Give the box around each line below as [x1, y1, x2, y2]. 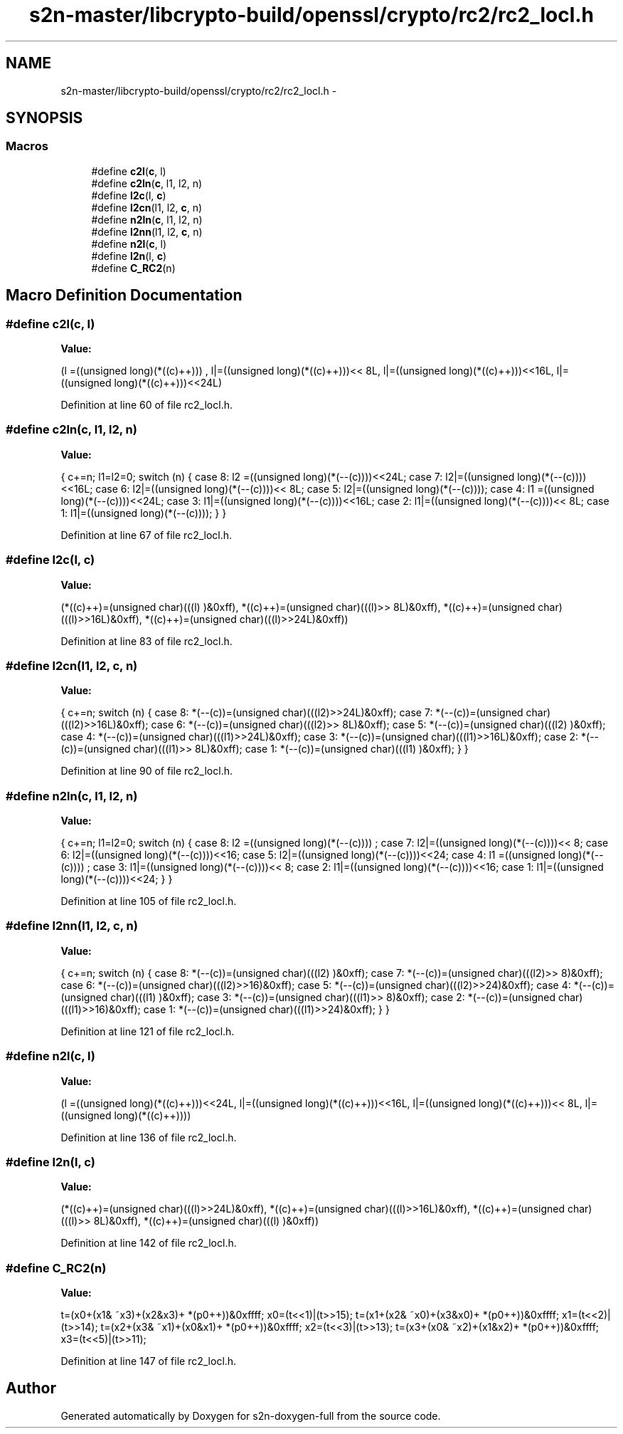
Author [6, 1379, 56, 1398]
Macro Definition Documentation [6, 286, 243, 305]
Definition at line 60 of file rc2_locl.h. [60, 399, 233, 412]
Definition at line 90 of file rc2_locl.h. [60, 765, 233, 778]
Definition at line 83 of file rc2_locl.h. [60, 634, 233, 647]
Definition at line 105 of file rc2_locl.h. [60, 895, 237, 908]
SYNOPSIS [6, 109, 83, 127]
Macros [6, 139, 48, 154]
